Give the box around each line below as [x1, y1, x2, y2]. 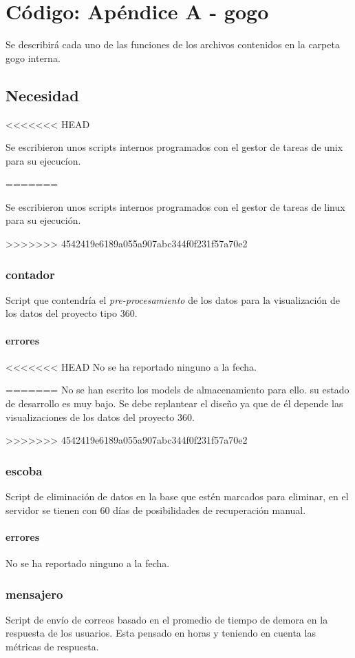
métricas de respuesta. [6, 639, 99, 654]
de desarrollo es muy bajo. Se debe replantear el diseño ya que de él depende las [6, 396, 343, 411]
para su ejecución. [6, 213, 81, 227]
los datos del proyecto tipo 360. [6, 306, 138, 320]
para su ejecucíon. [6, 153, 81, 167]
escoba [6, 462, 43, 479]
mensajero [6, 585, 63, 602]
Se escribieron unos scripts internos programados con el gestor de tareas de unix [6, 140, 343, 154]
